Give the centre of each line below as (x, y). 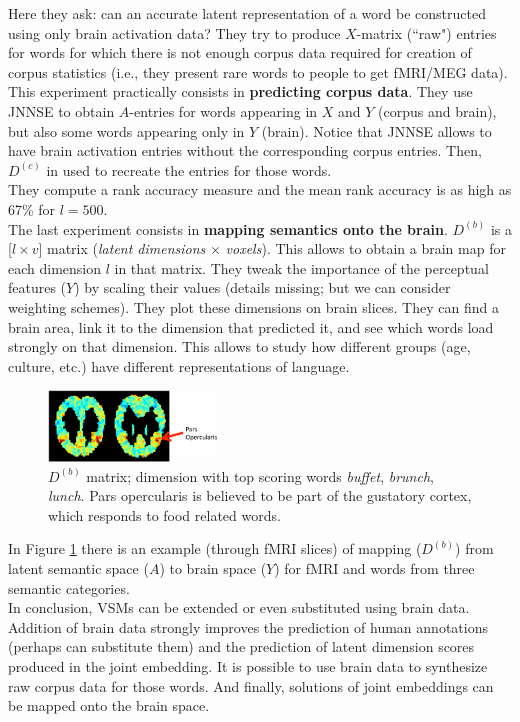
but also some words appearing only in (126, 130)
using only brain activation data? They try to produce (174, 32)
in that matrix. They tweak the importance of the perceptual (301, 267)
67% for (32, 208)
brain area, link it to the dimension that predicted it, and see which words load (251, 326)
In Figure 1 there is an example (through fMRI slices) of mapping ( (215, 548)
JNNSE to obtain (61, 110)
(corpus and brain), (437, 110)
